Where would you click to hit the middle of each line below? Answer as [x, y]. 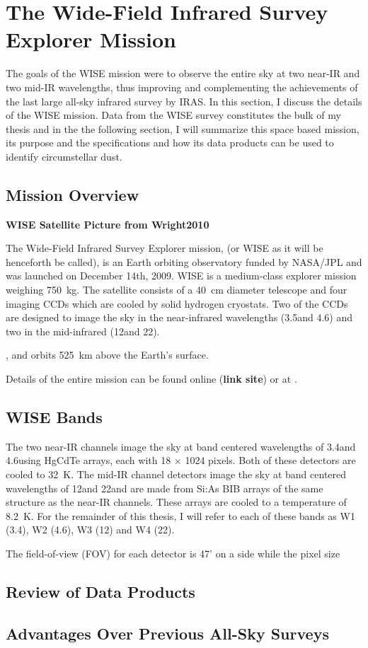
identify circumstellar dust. [64, 156]
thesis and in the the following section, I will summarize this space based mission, [183, 128]
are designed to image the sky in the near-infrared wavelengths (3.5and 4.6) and [179, 317]
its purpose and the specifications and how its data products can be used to [170, 143]
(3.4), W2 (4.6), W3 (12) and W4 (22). [90, 530]
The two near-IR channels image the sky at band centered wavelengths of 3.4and [181, 446]
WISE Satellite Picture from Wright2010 [108, 224]
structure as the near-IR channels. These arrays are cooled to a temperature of [176, 502]
